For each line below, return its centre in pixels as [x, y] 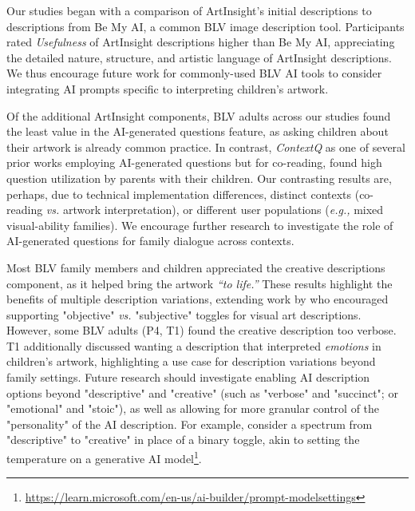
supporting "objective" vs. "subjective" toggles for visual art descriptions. [184, 314]
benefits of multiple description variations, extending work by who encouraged [198, 299]
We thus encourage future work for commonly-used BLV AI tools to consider [194, 73]
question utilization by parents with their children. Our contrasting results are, [199, 178]
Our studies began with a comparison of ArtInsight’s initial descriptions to [189, 10]
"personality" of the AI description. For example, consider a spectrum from [190, 424]
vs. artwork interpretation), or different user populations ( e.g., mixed [215, 210]
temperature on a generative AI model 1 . [104, 457]
